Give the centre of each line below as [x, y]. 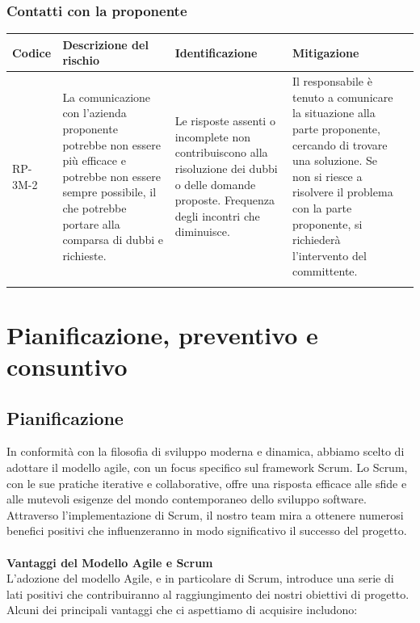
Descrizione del [105, 44]
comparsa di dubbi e [113, 240]
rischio [81, 60]
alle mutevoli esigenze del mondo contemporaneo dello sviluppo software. [187, 499]
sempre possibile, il [109, 192]
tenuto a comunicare [342, 97]
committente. [325, 271]
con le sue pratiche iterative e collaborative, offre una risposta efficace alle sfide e [207, 483]
